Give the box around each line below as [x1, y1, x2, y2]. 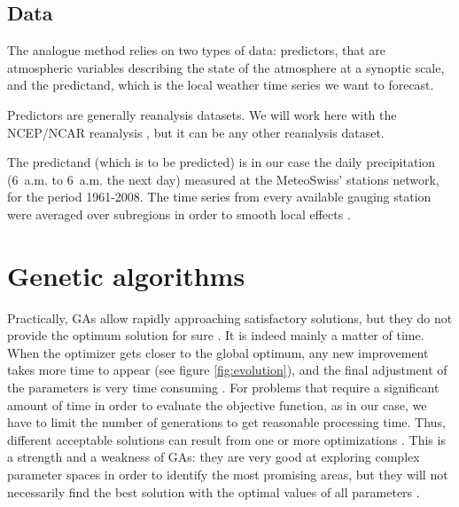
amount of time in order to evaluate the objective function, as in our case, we [7, 395, 427, 414]
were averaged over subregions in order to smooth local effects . [7, 204, 351, 223]
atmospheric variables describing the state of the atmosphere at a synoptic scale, [7, 58, 445, 76]
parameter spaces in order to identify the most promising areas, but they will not [7, 465, 448, 484]
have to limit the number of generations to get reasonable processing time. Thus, [7, 413, 446, 432]
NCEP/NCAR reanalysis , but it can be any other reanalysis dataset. [7, 123, 385, 141]
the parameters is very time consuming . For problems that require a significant [7, 378, 440, 397]
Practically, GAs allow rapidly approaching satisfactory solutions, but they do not [7, 308, 453, 327]
